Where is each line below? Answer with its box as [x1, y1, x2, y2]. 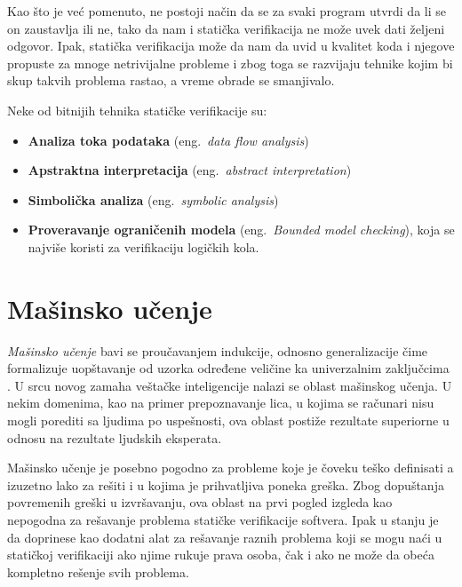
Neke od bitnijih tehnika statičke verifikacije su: [7, 100, 267, 119]
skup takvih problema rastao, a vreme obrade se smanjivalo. [7, 71, 335, 90]
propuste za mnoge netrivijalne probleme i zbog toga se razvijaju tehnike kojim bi [7, 53, 453, 72]
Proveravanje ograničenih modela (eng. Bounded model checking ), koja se [28, 220, 455, 239]
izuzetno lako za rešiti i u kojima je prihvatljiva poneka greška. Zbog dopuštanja [7, 475, 444, 494]
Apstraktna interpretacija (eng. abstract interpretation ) [28, 161, 352, 179]
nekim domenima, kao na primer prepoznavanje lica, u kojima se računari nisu [7, 393, 434, 412]
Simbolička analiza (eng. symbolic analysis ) [28, 190, 279, 209]
